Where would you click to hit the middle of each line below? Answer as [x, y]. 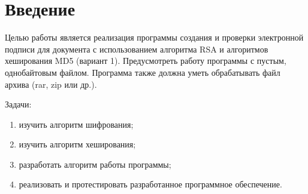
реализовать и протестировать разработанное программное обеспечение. [150, 184]
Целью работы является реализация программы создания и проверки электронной [154, 37]
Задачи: [18, 104]
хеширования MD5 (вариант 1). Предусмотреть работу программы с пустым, [146, 61]
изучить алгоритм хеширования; [77, 144]
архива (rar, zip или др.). [51, 84]
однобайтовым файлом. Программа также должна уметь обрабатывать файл [143, 72]
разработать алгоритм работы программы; [95, 164]
